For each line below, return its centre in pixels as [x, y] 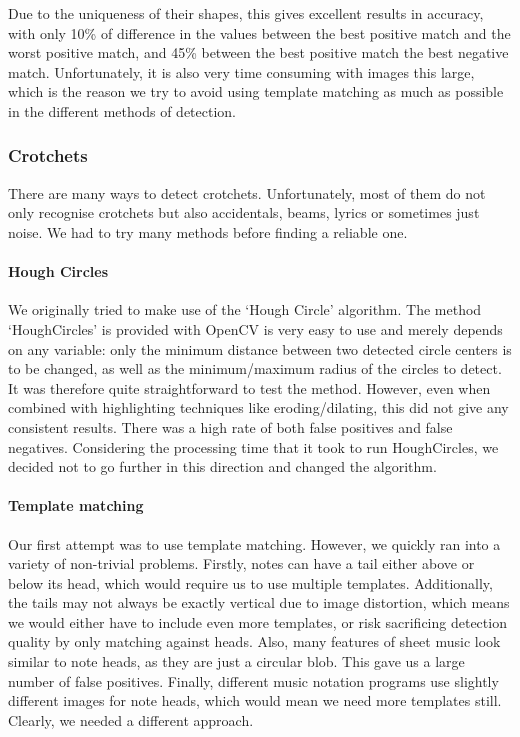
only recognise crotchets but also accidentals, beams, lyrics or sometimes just [244, 212]
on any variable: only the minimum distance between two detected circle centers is [260, 348]
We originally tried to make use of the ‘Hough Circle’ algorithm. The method [245, 309]
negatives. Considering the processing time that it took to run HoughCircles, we [253, 446]
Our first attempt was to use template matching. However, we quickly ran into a [254, 543]
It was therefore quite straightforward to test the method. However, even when [249, 387]
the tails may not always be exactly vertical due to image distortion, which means [259, 602]
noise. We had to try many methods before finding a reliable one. [208, 231]
